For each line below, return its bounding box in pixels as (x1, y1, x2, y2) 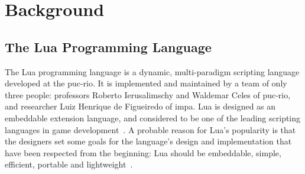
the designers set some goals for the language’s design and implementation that (5, 135, 292, 147)
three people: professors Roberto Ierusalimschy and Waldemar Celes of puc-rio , (5, 88, 291, 101)
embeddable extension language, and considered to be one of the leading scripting (5, 111, 301, 124)
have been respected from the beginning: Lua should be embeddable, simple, (5, 146, 281, 159)
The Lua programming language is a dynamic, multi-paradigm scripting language (5, 65, 300, 78)
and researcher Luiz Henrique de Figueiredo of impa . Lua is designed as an (5, 100, 276, 112)
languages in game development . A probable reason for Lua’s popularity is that (5, 123, 296, 136)
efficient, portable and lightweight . (5, 158, 133, 170)
